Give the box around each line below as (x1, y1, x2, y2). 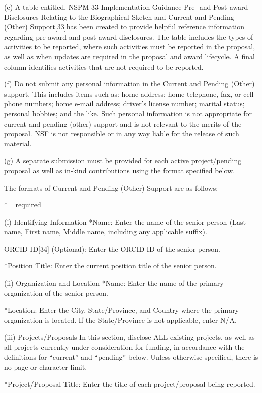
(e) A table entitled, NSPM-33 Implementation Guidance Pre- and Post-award (4, 2, 248, 12)
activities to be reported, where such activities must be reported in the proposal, (4, 41, 255, 52)
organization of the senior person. (4, 287, 108, 298)
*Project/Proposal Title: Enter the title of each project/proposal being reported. (4, 378, 255, 389)
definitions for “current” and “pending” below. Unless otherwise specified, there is (4, 351, 258, 362)
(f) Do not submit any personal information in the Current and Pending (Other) (4, 78, 255, 89)
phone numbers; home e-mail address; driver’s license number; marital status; (4, 98, 245, 109)
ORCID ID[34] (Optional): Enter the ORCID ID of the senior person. (4, 243, 220, 254)
